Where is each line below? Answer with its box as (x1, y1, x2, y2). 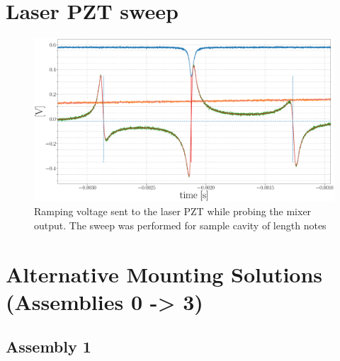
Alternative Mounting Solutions (6, 259, 323, 288)
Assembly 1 (6, 336, 91, 357)
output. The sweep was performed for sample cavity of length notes (34, 217, 327, 232)
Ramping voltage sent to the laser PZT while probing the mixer (34, 204, 312, 219)
